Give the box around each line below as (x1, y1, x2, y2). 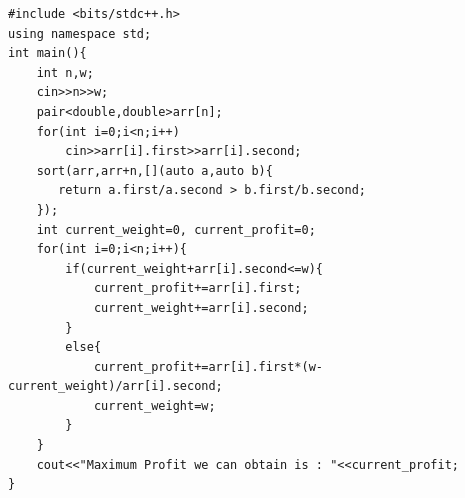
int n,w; (36, 65, 94, 80)
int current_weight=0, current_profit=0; (36, 222, 316, 237)
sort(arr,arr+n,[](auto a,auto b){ (36, 163, 273, 178)
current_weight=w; (93, 398, 216, 413)
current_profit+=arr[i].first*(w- (93, 359, 323, 374)
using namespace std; (8, 26, 152, 41)
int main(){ (8, 46, 87, 61)
